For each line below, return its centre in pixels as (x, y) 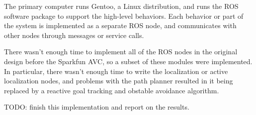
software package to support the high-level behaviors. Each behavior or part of (124, 16)
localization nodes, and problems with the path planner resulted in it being (119, 81)
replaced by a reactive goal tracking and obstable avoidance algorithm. (112, 90)
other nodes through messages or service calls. (74, 35)
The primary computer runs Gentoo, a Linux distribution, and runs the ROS (121, 6)
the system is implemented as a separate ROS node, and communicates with (120, 25)
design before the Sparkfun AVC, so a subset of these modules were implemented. (128, 61)
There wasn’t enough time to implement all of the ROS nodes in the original (121, 52)
